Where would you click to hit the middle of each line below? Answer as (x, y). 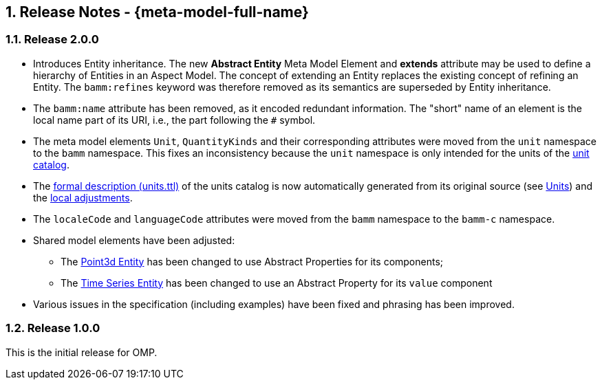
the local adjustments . (83, 197)
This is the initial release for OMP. (82, 352)
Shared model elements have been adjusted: (134, 240)
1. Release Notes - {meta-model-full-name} (157, 12)
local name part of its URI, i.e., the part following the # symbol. (174, 120)
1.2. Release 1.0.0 (53, 328)
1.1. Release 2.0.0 (52, 40)
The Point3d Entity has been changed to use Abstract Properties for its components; (252, 261)
